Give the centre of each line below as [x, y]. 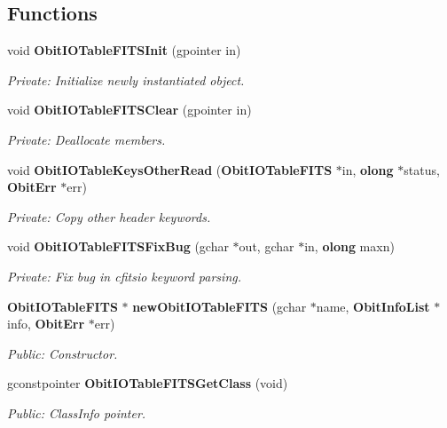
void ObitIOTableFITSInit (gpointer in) [124, 50]
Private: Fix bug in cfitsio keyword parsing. [124, 276]
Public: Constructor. [63, 353]
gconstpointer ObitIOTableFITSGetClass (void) [148, 383]
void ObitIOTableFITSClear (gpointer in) [129, 110]
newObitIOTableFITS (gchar [220, 306]
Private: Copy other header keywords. [109, 216]
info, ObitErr [46, 324]
